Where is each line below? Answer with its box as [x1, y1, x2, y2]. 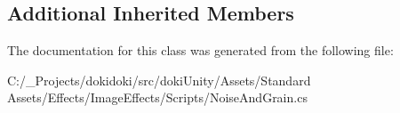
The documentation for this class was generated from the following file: [7, 41, 394, 60]
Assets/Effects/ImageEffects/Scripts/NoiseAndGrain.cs [7, 88, 308, 107]
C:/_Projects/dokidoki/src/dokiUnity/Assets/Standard [7, 70, 311, 89]
